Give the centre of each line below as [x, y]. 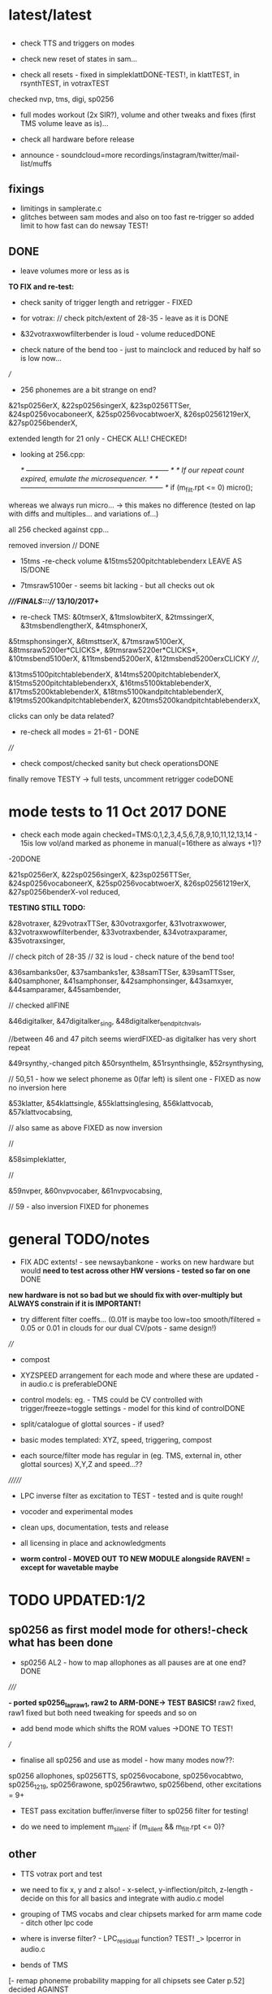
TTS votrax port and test [61, 1874]
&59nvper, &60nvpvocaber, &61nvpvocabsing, [85, 1191]
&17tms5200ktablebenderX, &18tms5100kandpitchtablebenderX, [116, 692]
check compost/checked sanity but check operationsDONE [119, 763]
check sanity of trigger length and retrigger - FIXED [106, 303]
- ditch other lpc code [56, 1922]
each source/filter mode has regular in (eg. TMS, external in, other [131, 1455]
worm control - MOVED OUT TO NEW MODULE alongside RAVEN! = [135, 1558]
